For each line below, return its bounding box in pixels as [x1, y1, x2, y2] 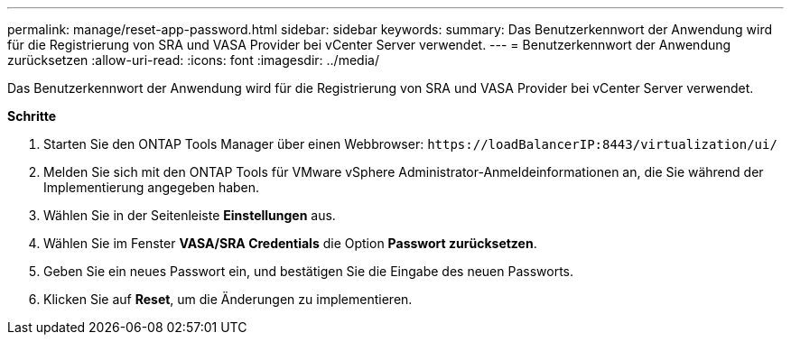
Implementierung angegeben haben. [43, 180, 260, 195]
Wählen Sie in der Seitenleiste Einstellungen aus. [43, 208, 336, 223]
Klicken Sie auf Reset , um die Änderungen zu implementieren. [43, 291, 413, 307]
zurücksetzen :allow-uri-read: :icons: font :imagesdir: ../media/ [7, 52, 379, 68]
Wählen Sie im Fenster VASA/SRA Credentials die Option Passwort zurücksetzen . [43, 236, 537, 251]
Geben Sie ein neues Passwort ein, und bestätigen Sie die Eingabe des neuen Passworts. [43, 263, 574, 279]
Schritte [7, 108, 56, 124]
